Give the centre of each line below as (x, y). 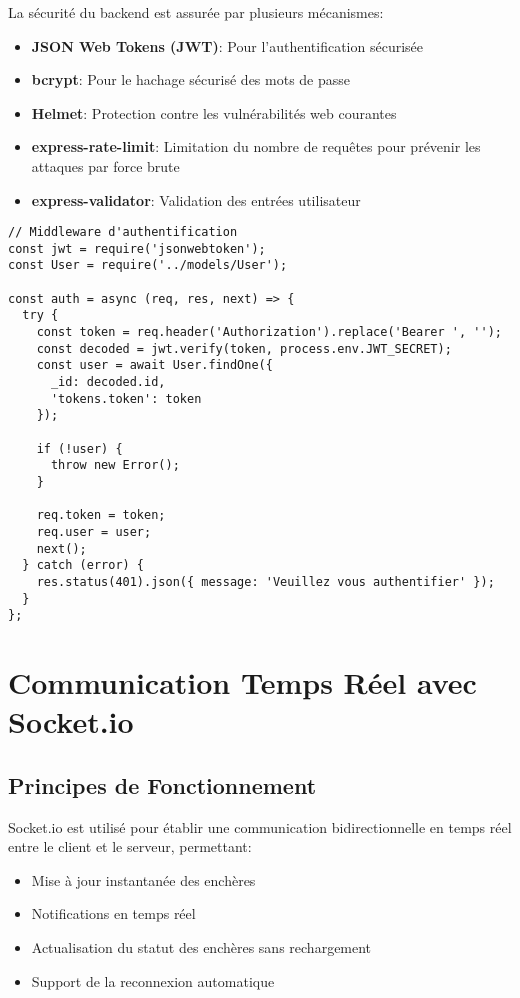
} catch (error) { (83, 565)
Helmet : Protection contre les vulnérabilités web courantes (214, 112)
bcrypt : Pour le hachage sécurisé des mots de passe (191, 79)
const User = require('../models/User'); (148, 265)
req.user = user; (94, 531)
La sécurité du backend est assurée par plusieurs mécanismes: (196, 12)
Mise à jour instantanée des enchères (143, 879)
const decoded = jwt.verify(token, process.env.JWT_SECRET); (244, 348)
